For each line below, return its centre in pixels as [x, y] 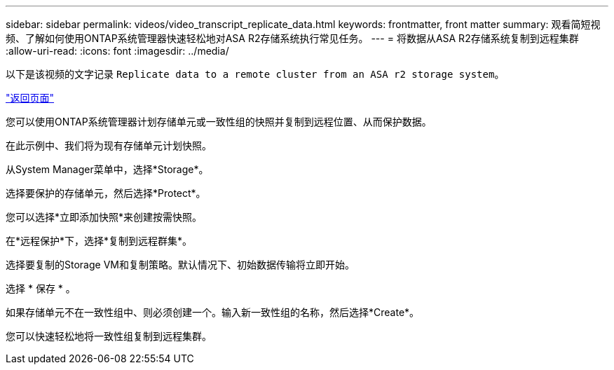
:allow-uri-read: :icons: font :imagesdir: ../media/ [117, 51]
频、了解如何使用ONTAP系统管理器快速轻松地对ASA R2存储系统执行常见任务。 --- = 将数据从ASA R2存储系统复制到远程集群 [292, 38]
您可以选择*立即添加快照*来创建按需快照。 [104, 217]
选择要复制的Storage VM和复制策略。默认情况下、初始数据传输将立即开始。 [180, 265]
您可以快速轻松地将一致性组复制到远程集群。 [109, 336]
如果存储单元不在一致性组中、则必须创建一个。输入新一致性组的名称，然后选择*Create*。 [213, 312]
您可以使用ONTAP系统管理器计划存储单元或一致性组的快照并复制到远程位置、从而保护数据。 [219, 122]
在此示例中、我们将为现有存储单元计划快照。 [109, 145]
